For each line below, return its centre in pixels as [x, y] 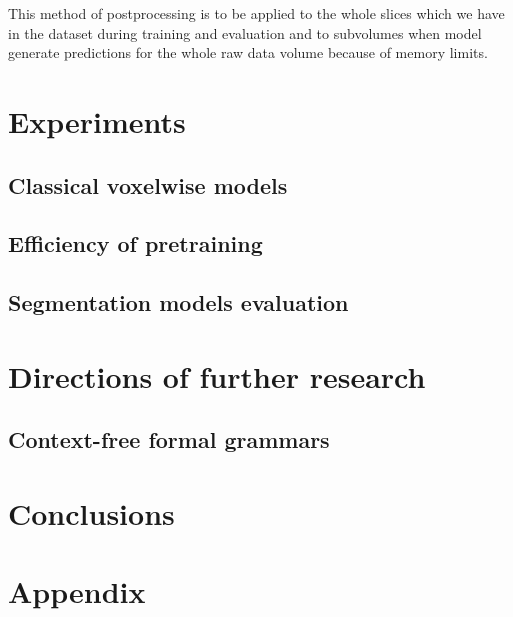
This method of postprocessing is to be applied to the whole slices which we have [256, 13]
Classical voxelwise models [148, 184]
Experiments [97, 120]
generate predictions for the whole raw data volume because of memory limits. [248, 52]
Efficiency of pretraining [135, 243]
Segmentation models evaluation [178, 302]
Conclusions [91, 512]
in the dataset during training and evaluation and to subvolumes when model [245, 32]
